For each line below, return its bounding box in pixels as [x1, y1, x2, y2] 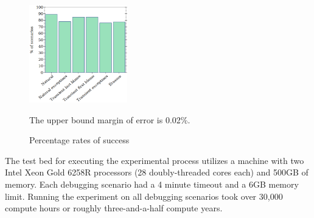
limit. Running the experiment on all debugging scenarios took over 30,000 [5, 189, 283, 202]
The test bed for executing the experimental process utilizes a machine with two [5, 154, 304, 166]
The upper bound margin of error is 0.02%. [29, 113, 190, 126]
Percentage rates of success [29, 134, 130, 146]
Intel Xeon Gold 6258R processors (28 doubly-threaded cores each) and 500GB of [5, 166, 309, 179]
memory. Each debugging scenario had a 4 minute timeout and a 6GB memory [5, 178, 299, 191]
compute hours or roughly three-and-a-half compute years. [5, 202, 223, 214]
